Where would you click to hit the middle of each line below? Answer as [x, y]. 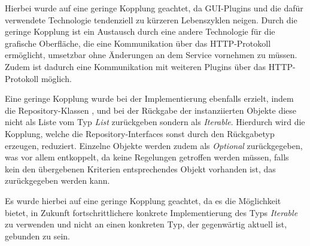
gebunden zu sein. [37, 236]
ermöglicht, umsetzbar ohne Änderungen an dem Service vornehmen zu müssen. [151, 55]
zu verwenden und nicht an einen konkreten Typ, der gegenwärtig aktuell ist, [146, 224]
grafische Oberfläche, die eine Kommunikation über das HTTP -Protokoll [138, 43]
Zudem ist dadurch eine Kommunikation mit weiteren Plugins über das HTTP [149, 66]
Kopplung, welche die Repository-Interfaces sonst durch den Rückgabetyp [140, 133]
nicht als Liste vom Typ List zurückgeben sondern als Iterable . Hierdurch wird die [155, 122]
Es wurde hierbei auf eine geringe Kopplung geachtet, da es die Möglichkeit [143, 200]
